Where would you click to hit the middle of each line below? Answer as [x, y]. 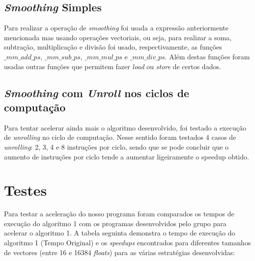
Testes [26, 190]
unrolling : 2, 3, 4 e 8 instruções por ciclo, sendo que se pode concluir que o [116, 146]
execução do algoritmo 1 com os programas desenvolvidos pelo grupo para [115, 223]
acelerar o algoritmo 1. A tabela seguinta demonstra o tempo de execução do [120, 233]
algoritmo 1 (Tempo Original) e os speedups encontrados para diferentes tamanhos [127, 243]
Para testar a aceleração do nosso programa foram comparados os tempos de [119, 214]
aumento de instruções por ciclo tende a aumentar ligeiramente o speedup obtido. [127, 156]
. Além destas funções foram [207, 56]
